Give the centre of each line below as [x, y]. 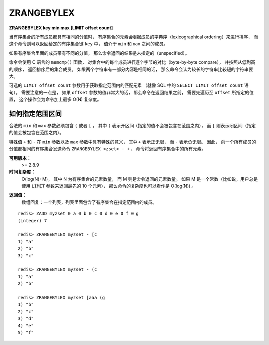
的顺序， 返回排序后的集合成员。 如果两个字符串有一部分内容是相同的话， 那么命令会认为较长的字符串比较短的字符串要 [131, 69]
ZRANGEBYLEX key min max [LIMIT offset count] [61, 28]
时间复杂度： [22, 172]
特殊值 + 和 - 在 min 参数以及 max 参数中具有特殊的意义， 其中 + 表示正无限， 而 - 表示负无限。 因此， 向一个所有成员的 [133, 142]
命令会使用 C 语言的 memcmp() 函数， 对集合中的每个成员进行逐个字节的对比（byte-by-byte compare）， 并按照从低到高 [132, 62]
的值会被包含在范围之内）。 [37, 133]
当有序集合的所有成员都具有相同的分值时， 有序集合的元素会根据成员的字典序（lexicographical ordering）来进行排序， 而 [134, 37]
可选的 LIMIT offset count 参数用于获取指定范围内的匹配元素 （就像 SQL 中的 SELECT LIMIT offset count [126, 85]
